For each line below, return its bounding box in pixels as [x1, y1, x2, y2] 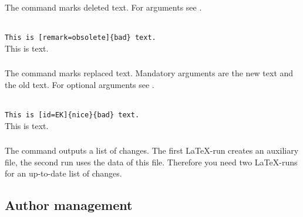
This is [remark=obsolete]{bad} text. [5, 33, 156, 42]
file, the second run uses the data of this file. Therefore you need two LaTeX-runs [5, 155, 298, 168]
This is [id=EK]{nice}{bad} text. [5, 111, 140, 120]
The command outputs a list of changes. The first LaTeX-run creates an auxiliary [5, 144, 299, 157]
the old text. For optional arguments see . [5, 78, 154, 90]
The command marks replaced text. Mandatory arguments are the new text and [5, 67, 294, 79]
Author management [5, 196, 133, 214]
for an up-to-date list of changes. [5, 167, 122, 179]
